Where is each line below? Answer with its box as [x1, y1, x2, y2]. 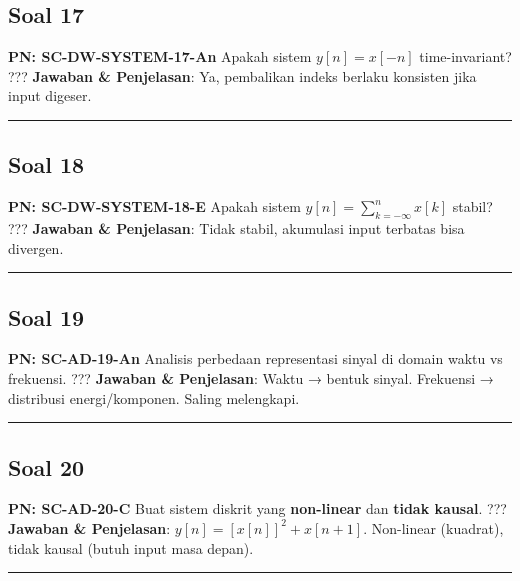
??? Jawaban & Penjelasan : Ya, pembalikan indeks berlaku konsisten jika [8, 65, 477, 86]
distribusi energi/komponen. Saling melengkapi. [8, 387, 300, 408]
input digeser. [8, 85, 92, 106]
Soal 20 [8, 451, 85, 482]
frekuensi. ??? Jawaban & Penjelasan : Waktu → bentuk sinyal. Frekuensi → [8, 367, 494, 388]
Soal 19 [8, 301, 85, 332]
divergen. [8, 237, 64, 258]
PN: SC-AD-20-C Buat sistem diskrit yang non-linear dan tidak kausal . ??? [8, 498, 507, 519]
